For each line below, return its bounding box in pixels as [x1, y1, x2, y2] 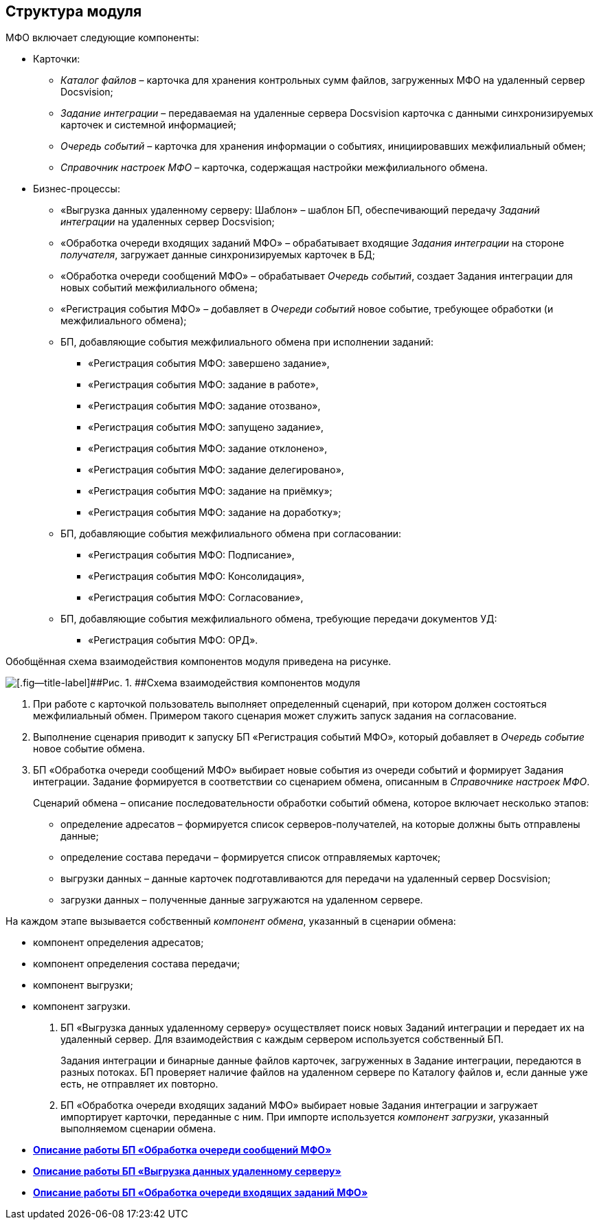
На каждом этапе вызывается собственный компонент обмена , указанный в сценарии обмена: [5, 915, 456, 928]
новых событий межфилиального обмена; [60, 282, 258, 294]
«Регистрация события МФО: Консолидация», [88, 570, 305, 583]
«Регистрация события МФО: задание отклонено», [88, 442, 328, 455]
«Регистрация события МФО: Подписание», [88, 549, 295, 561]
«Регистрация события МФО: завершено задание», [88, 357, 330, 370]
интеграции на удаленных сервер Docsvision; [60, 216, 275, 228]
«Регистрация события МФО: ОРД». [88, 634, 258, 647]
